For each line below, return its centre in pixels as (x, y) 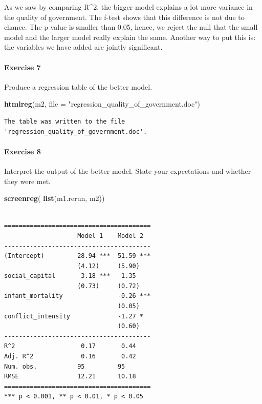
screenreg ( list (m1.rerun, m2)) (54, 198)
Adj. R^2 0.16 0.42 (70, 357)
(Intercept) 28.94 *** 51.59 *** (78, 256)
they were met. (28, 181)
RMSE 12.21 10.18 (70, 377)
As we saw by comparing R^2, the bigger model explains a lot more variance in (128, 7)
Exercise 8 (23, 151)
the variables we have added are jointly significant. (83, 47)
